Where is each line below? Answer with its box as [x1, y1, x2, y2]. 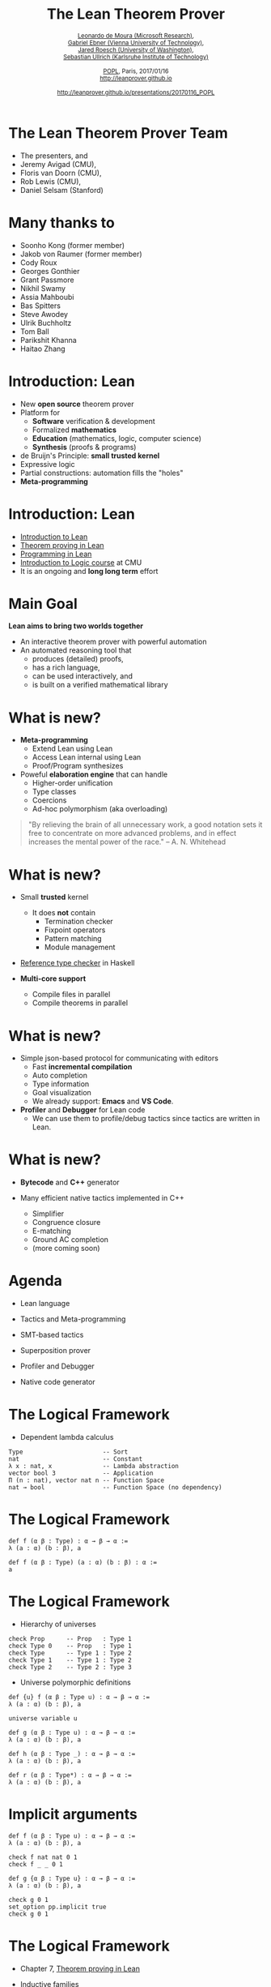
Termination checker [44, 917, 113, 927]
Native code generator [19, 1377, 95, 1387]
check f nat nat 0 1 [8, 1853, 78, 1861]
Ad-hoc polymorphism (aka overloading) [32, 804, 168, 814]
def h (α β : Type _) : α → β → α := [8, 1749, 136, 1758]
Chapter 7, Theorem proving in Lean [19, 1963, 140, 1973]
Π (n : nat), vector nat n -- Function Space [8, 1476, 164, 1484]
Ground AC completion [32, 1235, 109, 1244]
